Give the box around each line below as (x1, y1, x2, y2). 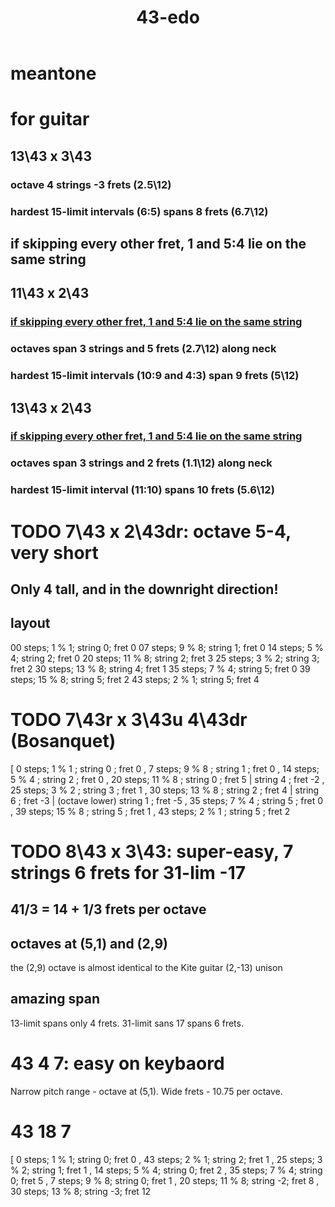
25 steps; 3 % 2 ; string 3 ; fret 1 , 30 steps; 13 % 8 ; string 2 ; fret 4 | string (10, 784, 320, 796)
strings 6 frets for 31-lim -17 (10, 861, 247, 884)
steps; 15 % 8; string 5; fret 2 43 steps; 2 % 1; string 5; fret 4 (10, 673, 260, 685)
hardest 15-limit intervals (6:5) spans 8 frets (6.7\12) (10, 204, 269, 218)
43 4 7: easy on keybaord (10, 1052, 225, 1075)
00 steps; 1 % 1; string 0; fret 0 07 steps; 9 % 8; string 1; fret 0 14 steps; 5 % (10, 641, 324, 653)
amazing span (10, 991, 101, 1008)
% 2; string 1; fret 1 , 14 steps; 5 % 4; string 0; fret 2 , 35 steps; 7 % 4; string (10, 1164, 323, 1176)
